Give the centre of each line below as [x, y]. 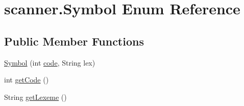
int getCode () [27, 80]
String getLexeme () [35, 97]
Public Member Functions [74, 41]
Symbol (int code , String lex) [50, 62]
